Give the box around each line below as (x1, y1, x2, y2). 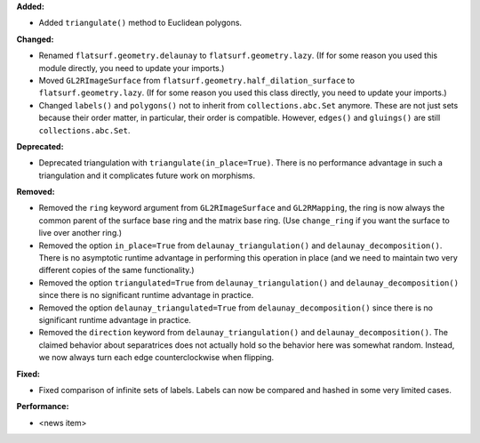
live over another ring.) (38, 228, 123, 238)
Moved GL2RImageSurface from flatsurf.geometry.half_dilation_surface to (38, 75, 356, 85)
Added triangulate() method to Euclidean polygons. (38, 18, 243, 28)
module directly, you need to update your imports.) (38, 62, 225, 73)
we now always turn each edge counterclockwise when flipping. (38, 352, 275, 363)
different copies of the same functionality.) (38, 265, 195, 276)
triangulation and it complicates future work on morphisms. (38, 170, 255, 181)
